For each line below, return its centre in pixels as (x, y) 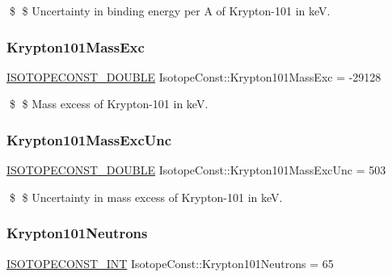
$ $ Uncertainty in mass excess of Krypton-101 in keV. (146, 197)
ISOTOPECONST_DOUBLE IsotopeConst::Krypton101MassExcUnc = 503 (196, 170)
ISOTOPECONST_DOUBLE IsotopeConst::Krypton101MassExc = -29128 (194, 76)
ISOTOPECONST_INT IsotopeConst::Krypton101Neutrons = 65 (170, 263)
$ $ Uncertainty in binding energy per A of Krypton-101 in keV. (170, 10)
